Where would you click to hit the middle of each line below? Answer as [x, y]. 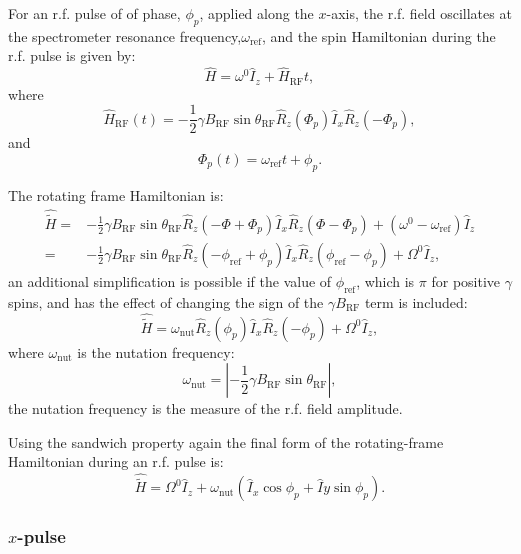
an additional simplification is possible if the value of [170, 280]
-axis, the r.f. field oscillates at [419, 13]
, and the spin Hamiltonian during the [378, 35]
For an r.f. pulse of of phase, [94, 13]
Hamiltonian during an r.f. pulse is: [116, 461]
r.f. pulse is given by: [72, 55]
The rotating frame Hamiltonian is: [116, 194]
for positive [466, 280]
